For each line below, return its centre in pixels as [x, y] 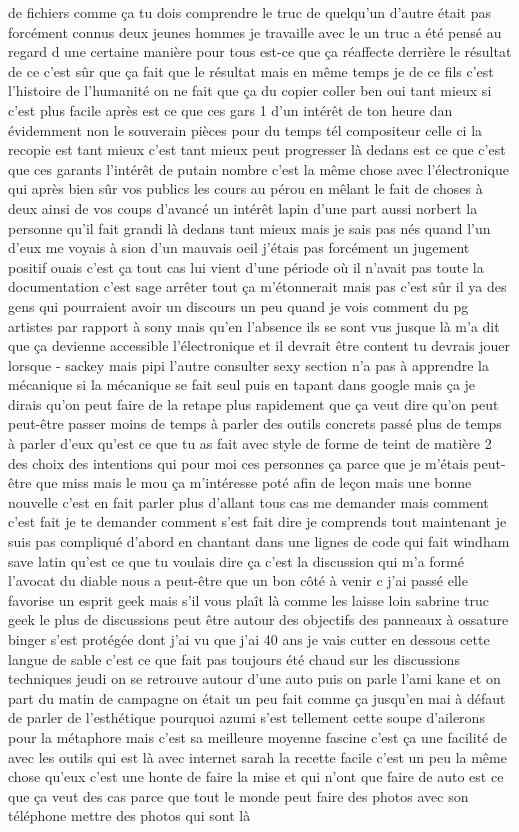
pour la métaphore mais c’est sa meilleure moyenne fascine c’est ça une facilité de [257, 736]
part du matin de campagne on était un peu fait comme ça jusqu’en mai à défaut [257, 697]
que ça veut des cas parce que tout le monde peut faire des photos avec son [238, 795]
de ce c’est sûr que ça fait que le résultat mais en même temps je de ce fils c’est [251, 70]
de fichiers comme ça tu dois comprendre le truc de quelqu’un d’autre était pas [250, 12]
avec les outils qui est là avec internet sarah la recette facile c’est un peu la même [257, 756]
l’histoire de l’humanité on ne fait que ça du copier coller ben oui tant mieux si [250, 90]
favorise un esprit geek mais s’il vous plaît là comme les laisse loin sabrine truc [249, 599]
